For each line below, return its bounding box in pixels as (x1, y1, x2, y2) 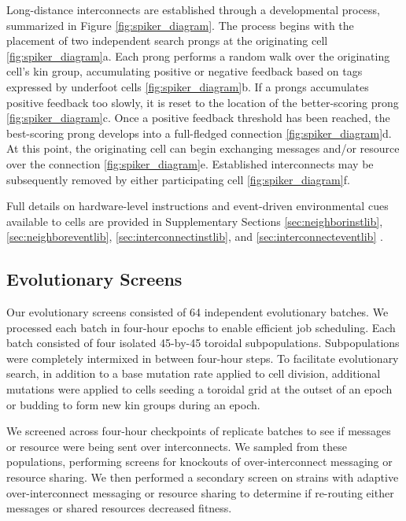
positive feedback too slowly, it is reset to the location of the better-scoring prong (6, 94, 399, 110)
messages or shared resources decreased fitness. (6, 500, 232, 516)
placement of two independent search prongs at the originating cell (6, 32, 328, 49)
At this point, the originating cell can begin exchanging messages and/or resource (6, 140, 400, 157)
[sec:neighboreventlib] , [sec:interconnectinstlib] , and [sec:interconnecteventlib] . (6, 228, 383, 245)
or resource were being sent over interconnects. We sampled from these (6, 438, 348, 454)
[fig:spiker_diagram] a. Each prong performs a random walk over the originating (6, 47, 390, 64)
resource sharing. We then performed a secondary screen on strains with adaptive (6, 469, 399, 486)
